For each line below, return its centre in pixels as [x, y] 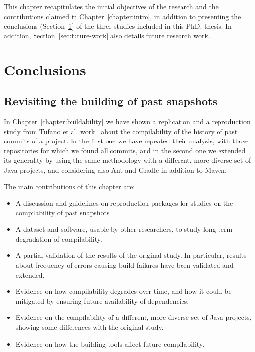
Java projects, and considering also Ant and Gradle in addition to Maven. [115, 169]
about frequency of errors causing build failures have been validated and [125, 265]
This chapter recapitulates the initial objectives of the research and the [111, 6]
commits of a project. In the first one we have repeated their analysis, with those [126, 141]
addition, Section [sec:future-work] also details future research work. [107, 35]
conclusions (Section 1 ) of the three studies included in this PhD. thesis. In [118, 26]
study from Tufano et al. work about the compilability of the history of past [121, 131]
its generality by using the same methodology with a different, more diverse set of [127, 160]
